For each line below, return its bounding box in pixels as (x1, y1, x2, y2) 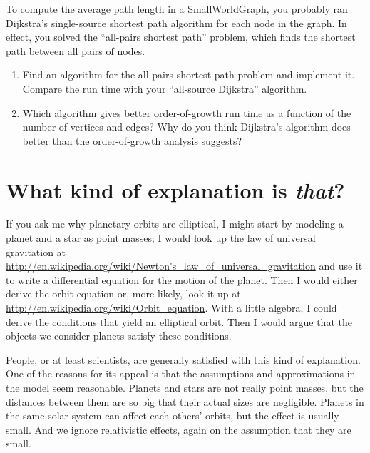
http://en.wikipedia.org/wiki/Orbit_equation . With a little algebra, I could (6, 300, 337, 315)
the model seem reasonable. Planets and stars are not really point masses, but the (6, 380, 364, 395)
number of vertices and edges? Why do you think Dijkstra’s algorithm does (22, 119, 351, 134)
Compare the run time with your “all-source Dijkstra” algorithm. (22, 81, 307, 96)
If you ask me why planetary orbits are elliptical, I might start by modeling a (6, 216, 344, 231)
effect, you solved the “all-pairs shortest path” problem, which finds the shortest (6, 29, 356, 44)
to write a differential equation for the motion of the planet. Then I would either (6, 272, 358, 287)
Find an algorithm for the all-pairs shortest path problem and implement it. (22, 67, 355, 82)
